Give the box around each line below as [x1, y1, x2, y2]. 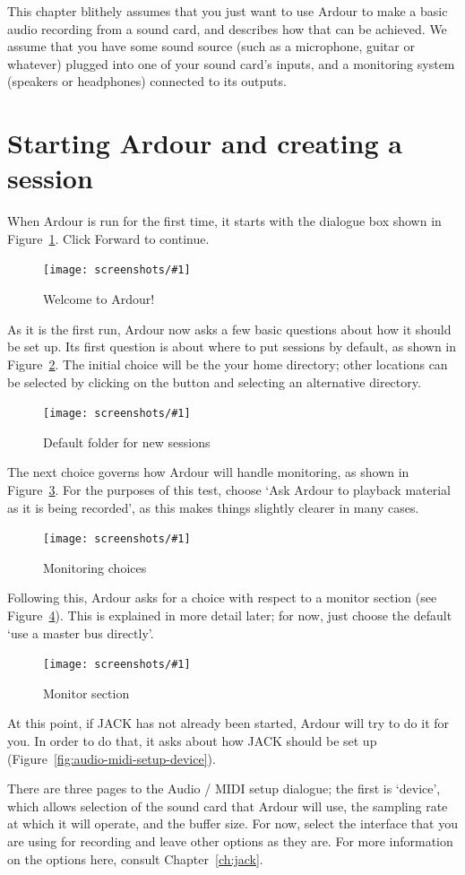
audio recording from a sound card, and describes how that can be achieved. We [7, 19, 447, 38]
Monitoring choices [43, 558, 147, 576]
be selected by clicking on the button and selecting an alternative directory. [7, 372, 421, 391]
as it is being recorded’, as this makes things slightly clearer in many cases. [7, 498, 419, 516]
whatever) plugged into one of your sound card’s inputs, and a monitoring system [7, 54, 455, 73]
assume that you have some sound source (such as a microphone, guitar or [7, 37, 415, 56]
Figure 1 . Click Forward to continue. [7, 229, 210, 247]
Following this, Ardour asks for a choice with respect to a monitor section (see [7, 588, 437, 607]
